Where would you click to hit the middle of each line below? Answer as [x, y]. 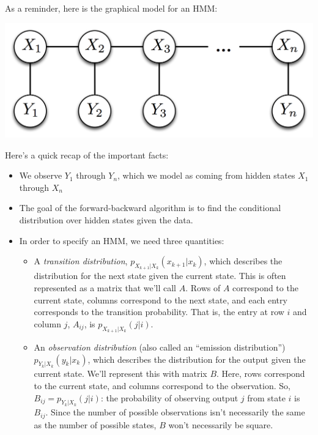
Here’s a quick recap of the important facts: [87, 154]
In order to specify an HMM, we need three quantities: [122, 240]
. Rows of [203, 288]
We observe [41, 175]
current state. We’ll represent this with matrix [120, 374]
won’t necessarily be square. [221, 424]
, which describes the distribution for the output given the [197, 359]
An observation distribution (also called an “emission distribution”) [160, 347]
